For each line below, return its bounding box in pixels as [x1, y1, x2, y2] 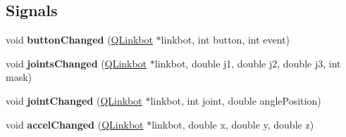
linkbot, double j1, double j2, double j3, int [154, 56, 341, 70]
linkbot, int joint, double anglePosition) [150, 93, 321, 107]
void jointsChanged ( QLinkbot [6, 56, 147, 70]
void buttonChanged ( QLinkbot [6, 32, 153, 47]
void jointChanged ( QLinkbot [6, 93, 142, 107]
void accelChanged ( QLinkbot [6, 117, 144, 131]
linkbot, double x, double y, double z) [152, 117, 314, 131]
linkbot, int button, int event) [161, 32, 290, 47]
